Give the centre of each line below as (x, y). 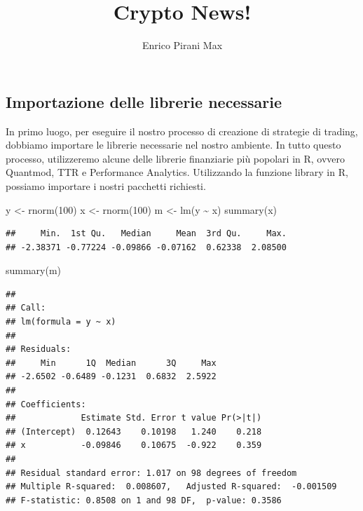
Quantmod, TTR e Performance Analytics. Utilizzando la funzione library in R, (177, 172)
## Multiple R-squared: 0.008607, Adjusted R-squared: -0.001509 (171, 487)
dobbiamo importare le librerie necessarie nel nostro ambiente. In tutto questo (173, 145)
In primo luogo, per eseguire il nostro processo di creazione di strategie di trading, (182, 131)
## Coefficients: (46, 404)
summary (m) (34, 270)
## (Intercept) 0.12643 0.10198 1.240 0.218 (134, 431)
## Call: (26, 308)
